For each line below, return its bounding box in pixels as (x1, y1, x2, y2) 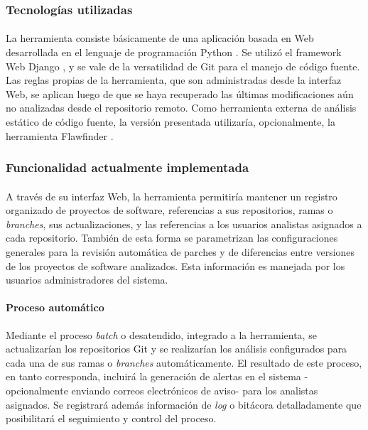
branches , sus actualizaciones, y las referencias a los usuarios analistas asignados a (6, 216, 362, 231)
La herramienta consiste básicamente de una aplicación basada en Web (6, 31, 314, 45)
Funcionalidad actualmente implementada (6, 158, 249, 176)
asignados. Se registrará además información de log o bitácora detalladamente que (6, 397, 362, 412)
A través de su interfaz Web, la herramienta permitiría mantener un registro (6, 188, 337, 203)
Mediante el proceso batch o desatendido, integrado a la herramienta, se (6, 327, 317, 342)
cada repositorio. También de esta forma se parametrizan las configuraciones (6, 230, 338, 245)
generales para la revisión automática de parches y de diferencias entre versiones (6, 244, 355, 259)
